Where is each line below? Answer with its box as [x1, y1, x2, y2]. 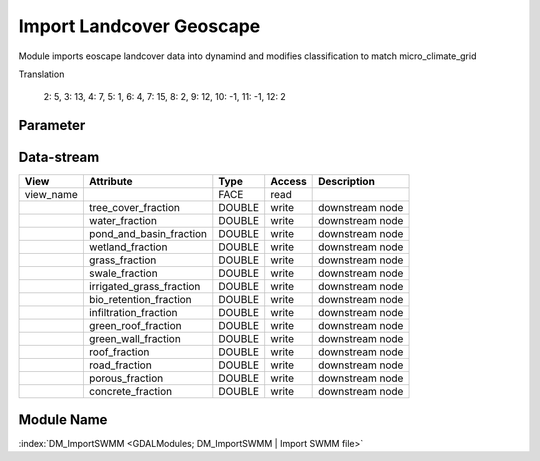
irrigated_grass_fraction [88, 280, 201, 294]
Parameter [18, 117, 86, 134]
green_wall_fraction [88, 332, 182, 346]
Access [270, 175, 307, 189]
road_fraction [88, 358, 152, 372]
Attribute [88, 175, 134, 189]
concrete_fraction [88, 385, 173, 399]
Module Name [18, 411, 108, 428]
